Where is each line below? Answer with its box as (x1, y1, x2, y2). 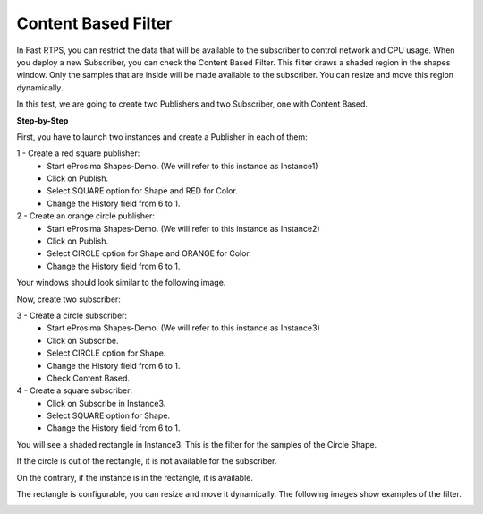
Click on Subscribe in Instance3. (47, 398, 166, 408)
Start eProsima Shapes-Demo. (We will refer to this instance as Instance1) (47, 160, 318, 171)
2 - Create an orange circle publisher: (16, 210, 156, 221)
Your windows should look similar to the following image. (16, 278, 226, 288)
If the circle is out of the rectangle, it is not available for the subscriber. (16, 456, 277, 467)
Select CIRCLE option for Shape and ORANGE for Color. (47, 248, 251, 259)
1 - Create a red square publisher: (16, 148, 140, 158)
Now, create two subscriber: (16, 294, 121, 304)
